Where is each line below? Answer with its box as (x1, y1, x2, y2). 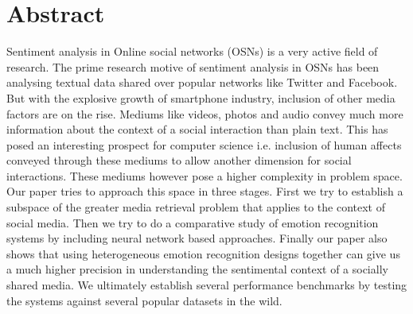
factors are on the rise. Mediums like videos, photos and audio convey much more (6, 105, 403, 122)
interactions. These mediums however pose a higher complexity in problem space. (6, 167, 403, 184)
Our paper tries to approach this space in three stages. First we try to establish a (6, 183, 403, 200)
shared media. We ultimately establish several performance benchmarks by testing (6, 277, 407, 293)
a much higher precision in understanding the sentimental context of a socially (6, 261, 388, 277)
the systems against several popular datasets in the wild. (6, 292, 282, 308)
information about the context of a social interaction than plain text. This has (6, 121, 388, 138)
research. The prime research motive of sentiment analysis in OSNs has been (6, 58, 380, 75)
